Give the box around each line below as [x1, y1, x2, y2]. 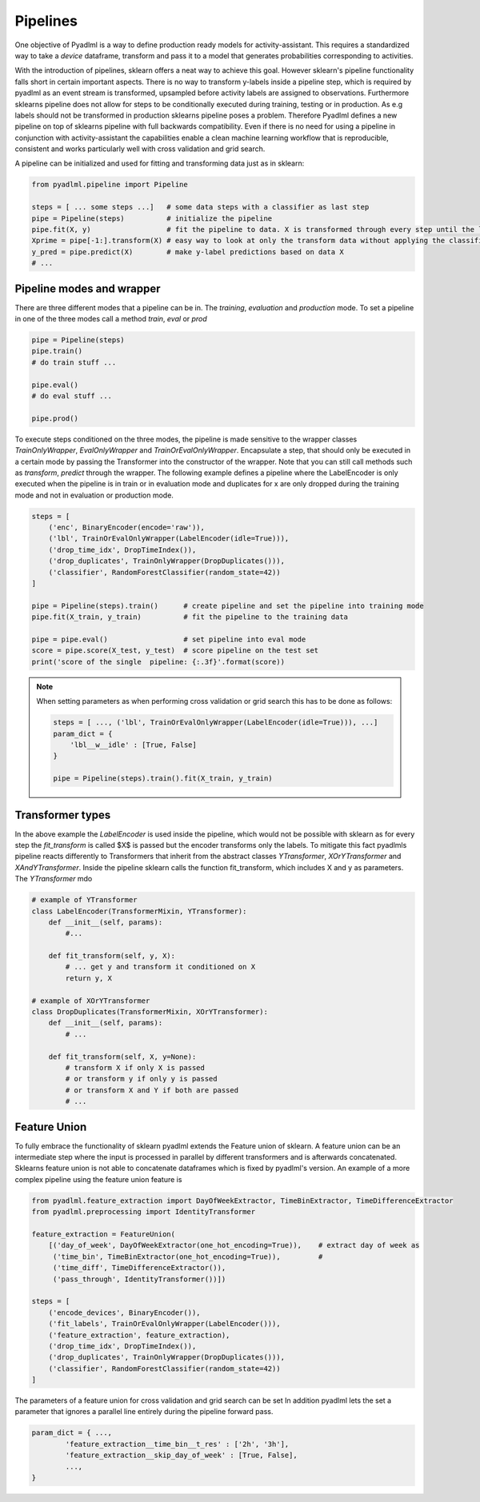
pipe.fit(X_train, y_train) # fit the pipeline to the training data [31, 613, 348, 621]
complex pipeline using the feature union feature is [14, 1174, 182, 1184]
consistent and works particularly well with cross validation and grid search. [14, 144, 266, 154]
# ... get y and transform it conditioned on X [65, 962, 256, 972]
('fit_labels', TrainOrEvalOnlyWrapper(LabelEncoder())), [48, 1320, 281, 1328]
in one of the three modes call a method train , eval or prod [14, 314, 207, 324]
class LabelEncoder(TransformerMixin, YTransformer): [31, 906, 247, 916]
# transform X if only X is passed [65, 1064, 206, 1072]
